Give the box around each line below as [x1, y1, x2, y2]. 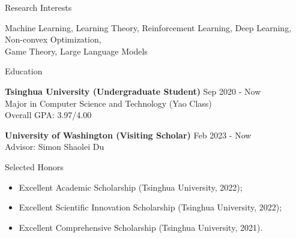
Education [5, 65, 43, 77]
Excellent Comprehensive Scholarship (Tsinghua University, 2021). [19, 221, 263, 233]
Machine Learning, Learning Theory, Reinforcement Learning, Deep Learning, [5, 21, 292, 34]
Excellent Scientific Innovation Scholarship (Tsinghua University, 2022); [19, 201, 282, 213]
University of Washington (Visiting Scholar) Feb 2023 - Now [5, 128, 252, 141]
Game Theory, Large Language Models [5, 44, 148, 57]
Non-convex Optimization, [5, 33, 101, 46]
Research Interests [5, 1, 72, 13]
